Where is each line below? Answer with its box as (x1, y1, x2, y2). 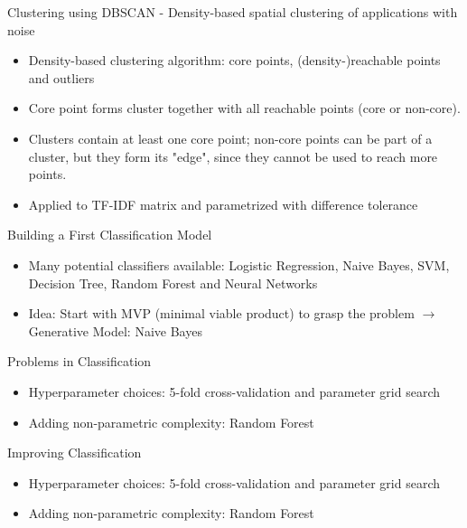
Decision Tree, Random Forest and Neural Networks (28, 273, 318, 292)
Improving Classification (7, 443, 142, 462)
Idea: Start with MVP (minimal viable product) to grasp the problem (28, 304, 415, 323)
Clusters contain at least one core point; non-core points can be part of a (28, 128, 433, 147)
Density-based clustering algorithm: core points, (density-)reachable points (28, 51, 441, 70)
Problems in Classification (7, 352, 152, 371)
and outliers (28, 68, 95, 87)
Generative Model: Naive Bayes (28, 321, 202, 340)
